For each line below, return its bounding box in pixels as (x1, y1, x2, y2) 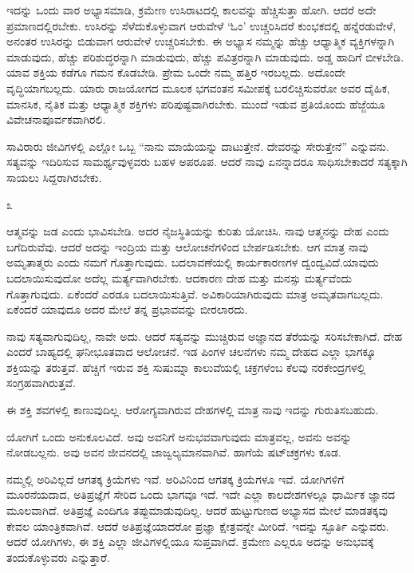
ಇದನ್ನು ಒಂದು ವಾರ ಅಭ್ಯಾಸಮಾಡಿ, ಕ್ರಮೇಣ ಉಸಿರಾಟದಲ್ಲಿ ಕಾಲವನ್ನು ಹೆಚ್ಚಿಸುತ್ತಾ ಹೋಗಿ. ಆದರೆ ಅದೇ (6, 2, 377, 18)
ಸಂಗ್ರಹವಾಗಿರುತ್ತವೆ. (6, 374, 76, 391)
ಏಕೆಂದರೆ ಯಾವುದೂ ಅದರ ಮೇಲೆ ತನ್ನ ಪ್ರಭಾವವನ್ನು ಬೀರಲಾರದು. (6, 301, 248, 318)
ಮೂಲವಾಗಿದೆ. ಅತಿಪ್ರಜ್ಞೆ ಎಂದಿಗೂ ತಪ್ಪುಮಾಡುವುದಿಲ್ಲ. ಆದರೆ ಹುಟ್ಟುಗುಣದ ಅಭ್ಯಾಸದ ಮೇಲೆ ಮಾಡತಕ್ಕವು (6, 502, 388, 519)
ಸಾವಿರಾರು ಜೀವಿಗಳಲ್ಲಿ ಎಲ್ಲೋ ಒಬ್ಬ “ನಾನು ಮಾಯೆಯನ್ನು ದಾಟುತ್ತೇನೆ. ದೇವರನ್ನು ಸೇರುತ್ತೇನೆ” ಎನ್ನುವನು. (6, 137, 389, 154)
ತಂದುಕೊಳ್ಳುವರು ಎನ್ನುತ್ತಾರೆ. (6, 548, 110, 565)
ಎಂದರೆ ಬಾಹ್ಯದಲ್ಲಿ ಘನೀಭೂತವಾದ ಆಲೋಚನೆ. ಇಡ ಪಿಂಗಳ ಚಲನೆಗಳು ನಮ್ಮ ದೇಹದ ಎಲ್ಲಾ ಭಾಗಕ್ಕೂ (6, 343, 377, 360)
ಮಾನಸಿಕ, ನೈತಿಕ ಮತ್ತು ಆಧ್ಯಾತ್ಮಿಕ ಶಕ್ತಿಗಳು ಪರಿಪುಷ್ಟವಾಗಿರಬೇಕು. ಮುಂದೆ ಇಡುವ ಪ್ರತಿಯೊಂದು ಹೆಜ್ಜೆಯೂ (6, 95, 385, 112)
